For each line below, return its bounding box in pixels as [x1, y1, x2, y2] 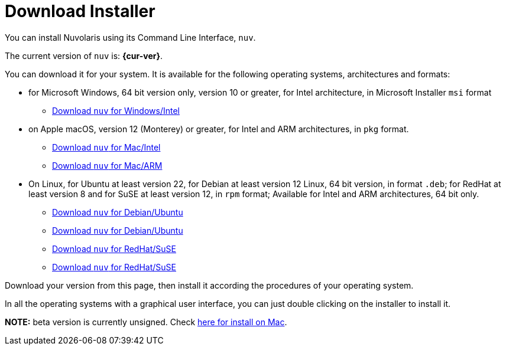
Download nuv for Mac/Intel [52, 142, 161, 152]
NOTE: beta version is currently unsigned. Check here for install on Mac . [5, 316, 287, 327]
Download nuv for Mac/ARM [52, 160, 163, 171]
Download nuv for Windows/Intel [52, 105, 180, 116]
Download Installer [5, 1, 155, 21]
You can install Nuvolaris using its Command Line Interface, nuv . [5, 32, 256, 42]
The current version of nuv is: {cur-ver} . [5, 50, 163, 61]
